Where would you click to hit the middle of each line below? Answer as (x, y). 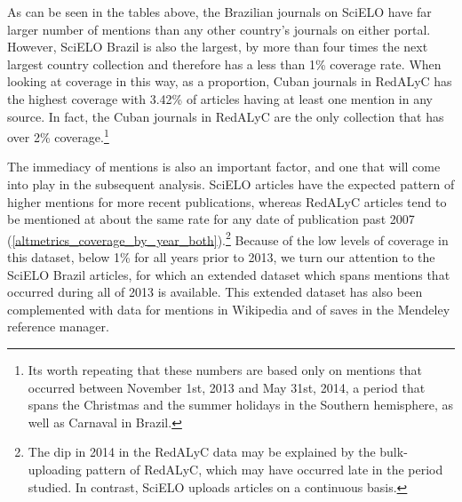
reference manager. (58, 327)
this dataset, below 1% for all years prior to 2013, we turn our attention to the (221, 257)
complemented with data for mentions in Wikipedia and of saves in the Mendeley (229, 309)
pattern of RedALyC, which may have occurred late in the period (264, 469)
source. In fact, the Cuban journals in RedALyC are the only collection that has (226, 116)
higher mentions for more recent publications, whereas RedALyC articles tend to (227, 201)
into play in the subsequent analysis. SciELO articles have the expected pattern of (231, 184)
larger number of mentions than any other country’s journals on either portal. (219, 29)
